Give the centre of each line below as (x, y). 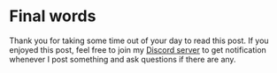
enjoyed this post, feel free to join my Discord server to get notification (138, 49)
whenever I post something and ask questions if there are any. (123, 59)
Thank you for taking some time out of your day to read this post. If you (139, 40)
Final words (53, 16)
